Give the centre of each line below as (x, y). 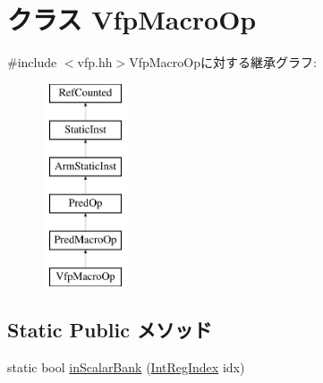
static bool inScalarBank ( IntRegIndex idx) (126, 367)
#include (32, 62)
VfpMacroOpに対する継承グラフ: (223, 62)
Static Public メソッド (110, 330)
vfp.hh (95, 62)
